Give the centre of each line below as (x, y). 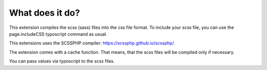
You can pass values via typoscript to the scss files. (62, 61)
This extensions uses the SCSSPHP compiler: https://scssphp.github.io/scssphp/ (91, 43)
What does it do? (44, 13)
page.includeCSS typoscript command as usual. (58, 34)
